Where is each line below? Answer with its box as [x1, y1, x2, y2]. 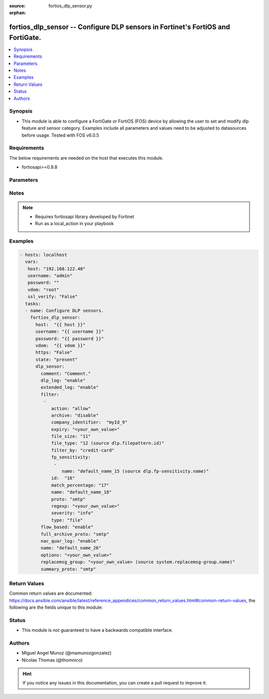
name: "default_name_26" [40, 545, 102, 551]
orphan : [9, 10, 26, 16]
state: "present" [35, 357, 78, 362]
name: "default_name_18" [51, 489, 112, 495]
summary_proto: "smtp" [40, 566, 97, 572]
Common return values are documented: [9, 590, 93, 596]
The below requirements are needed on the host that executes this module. [9, 155, 164, 161]
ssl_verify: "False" [27, 294, 78, 299]
